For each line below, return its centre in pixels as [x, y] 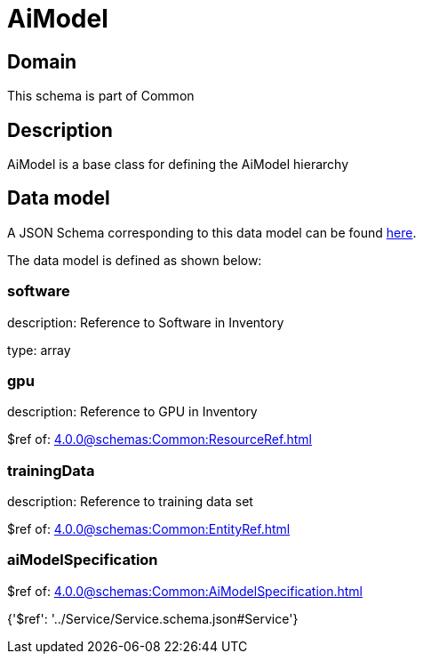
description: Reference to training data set [130, 502]
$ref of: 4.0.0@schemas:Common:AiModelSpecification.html [185, 591]
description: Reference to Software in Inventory [146, 322]
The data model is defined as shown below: [135, 260]
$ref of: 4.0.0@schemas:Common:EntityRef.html [149, 529]
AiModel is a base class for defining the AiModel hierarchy [178, 165]
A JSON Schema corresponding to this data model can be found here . [212, 232]
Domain [42, 61]
